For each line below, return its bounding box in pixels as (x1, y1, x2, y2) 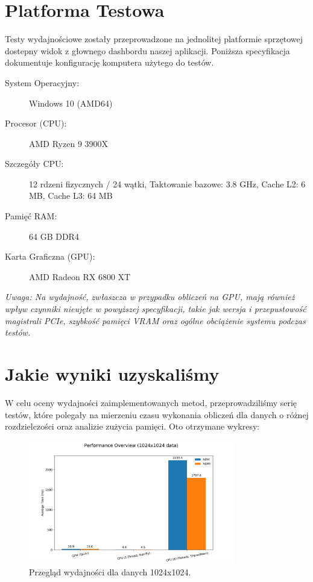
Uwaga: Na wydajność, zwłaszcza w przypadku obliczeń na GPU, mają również (5, 290, 295, 303)
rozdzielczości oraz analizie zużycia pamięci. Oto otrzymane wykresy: (5, 420, 260, 433)
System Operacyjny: (5, 76, 80, 89)
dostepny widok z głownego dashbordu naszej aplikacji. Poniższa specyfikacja (5, 44, 290, 57)
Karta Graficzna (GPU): (5, 250, 95, 263)
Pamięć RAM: (5, 210, 57, 222)
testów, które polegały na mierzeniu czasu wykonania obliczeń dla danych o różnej (5, 408, 309, 421)
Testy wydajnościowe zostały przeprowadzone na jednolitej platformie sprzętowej (5, 33, 303, 45)
